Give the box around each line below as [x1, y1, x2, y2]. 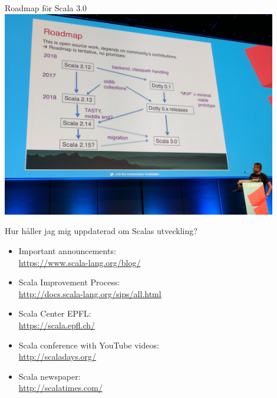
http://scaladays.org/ [18, 350, 97, 363]
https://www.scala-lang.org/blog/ [18, 256, 141, 268]
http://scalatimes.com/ [18, 381, 103, 394]
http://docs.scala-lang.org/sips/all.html [18, 287, 161, 300]
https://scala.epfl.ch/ [18, 318, 95, 331]
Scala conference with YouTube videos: [18, 338, 159, 351]
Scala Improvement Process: [18, 276, 120, 288]
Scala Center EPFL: [18, 307, 91, 320]
